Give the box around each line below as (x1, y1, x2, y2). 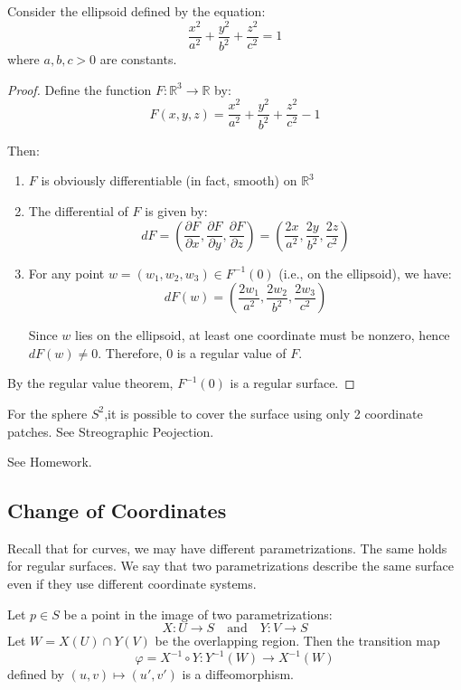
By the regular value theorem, (7, 373, 174, 392)
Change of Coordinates (7, 496, 227, 525)
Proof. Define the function (7, 80, 152, 99)
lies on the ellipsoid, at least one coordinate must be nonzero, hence (75, 326, 450, 345)
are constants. (99, 50, 177, 69)
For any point (28, 263, 105, 282)
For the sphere (7, 403, 88, 422)
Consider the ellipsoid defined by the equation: (7, 2, 266, 20)
